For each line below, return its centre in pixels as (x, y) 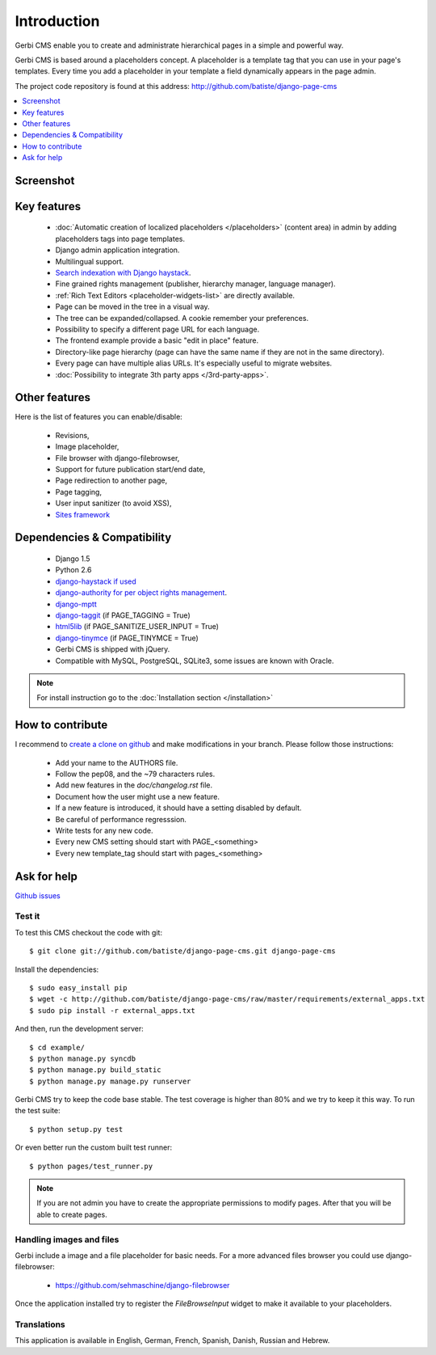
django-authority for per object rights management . (141, 593)
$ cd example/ (57, 1047)
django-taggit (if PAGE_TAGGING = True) (123, 615)
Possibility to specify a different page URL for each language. (157, 329)
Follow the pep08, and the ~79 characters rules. (135, 774)
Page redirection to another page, (111, 480)
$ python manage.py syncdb (83, 1058)
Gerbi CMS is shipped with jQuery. (113, 649)
